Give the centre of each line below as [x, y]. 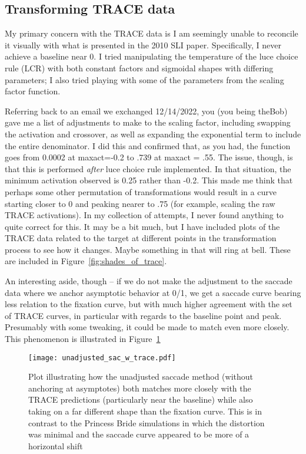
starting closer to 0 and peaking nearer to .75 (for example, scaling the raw [140, 203]
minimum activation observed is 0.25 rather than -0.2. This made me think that [149, 180]
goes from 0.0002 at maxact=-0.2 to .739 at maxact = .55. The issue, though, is [149, 157]
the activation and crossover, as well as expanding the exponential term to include [153, 134]
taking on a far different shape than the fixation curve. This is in [145, 411]
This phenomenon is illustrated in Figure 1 [83, 339]
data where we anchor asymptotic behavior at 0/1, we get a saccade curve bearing [153, 292]
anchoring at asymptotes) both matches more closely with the [140, 388]
